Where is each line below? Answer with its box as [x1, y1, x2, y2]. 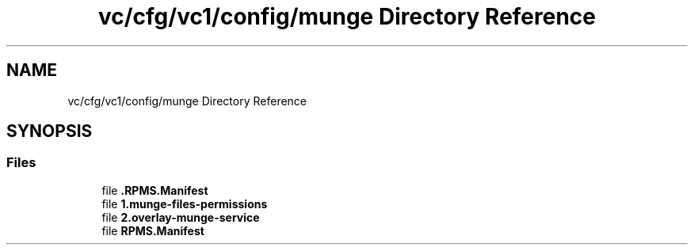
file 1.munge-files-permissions [101, 196, 268, 211]
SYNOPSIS [6, 121, 93, 142]
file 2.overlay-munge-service [101, 210, 260, 224]
